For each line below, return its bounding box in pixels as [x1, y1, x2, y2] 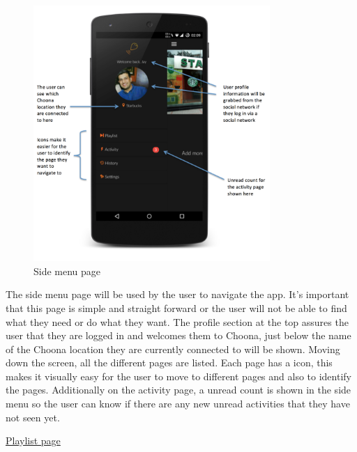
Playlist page [6, 433, 61, 448]
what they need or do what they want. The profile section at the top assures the [6, 314, 349, 329]
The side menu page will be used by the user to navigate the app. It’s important [6, 287, 349, 302]
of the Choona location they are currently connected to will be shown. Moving [6, 341, 340, 356]
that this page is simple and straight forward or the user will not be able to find [6, 300, 347, 315]
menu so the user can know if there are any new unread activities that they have [6, 396, 350, 411]
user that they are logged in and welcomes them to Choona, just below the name [6, 328, 351, 343]
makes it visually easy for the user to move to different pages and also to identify [6, 368, 351, 383]
